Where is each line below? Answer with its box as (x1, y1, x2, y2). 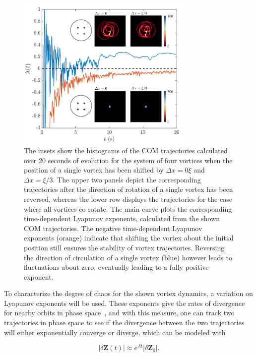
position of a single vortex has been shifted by (24, 165, 164, 175)
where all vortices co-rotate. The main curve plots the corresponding (24, 203, 232, 214)
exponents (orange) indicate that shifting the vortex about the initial (24, 233, 234, 243)
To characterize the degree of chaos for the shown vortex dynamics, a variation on (4, 288, 253, 298)
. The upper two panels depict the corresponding (53, 174, 201, 184)
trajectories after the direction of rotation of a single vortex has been (24, 184, 233, 194)
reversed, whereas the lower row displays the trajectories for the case (24, 193, 232, 204)
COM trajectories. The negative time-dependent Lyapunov (24, 223, 202, 233)
